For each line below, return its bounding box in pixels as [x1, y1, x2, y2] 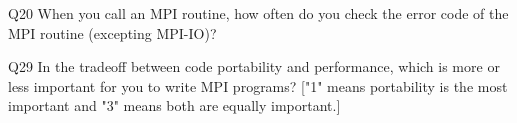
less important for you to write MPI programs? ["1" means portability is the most [8, 75, 508, 96]
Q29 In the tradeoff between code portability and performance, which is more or [8, 56, 500, 77]
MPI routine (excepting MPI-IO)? [8, 22, 217, 43]
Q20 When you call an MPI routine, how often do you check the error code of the [8, 3, 509, 23]
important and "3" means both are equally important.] [8, 95, 341, 116]
